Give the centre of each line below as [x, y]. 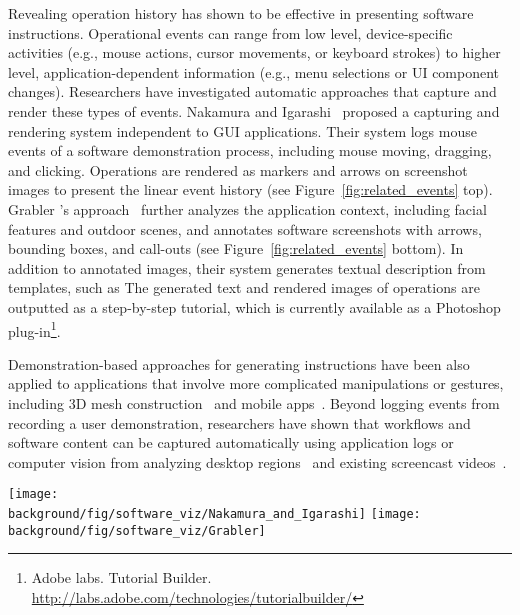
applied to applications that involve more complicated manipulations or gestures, [256, 383]
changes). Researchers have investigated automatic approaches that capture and [252, 91]
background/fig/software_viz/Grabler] [137, 530]
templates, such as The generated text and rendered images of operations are [244, 287]
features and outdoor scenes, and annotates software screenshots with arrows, [245, 228]
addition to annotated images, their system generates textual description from [247, 267]
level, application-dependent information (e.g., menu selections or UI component [254, 71]
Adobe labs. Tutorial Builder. [121, 577]
